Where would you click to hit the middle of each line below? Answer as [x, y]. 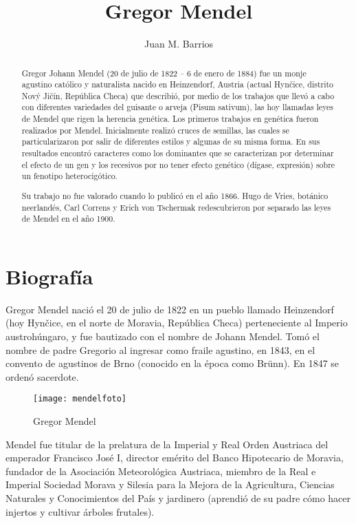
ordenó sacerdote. [42, 376]
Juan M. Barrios [179, 44]
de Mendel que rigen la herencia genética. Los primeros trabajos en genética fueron [170, 119]
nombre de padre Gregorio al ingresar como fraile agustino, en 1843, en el [160, 349]
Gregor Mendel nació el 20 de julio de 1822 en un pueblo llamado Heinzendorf [170, 309]
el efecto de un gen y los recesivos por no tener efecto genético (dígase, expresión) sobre [178, 164]
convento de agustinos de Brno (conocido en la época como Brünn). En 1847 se [173, 363]
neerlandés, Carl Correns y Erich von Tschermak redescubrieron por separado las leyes [176, 207]
